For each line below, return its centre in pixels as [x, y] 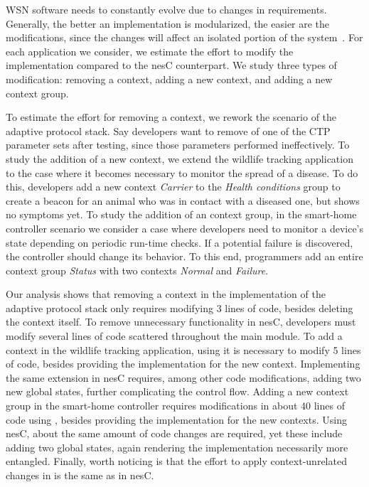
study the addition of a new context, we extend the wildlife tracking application [180, 158]
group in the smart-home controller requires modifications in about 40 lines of [175, 406]
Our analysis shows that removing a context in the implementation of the [166, 294]
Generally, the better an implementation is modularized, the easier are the [168, 23]
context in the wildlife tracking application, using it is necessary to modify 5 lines [183, 349]
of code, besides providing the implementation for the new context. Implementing [183, 364]
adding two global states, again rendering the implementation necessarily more [177, 447]
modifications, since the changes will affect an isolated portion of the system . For [184, 37]
